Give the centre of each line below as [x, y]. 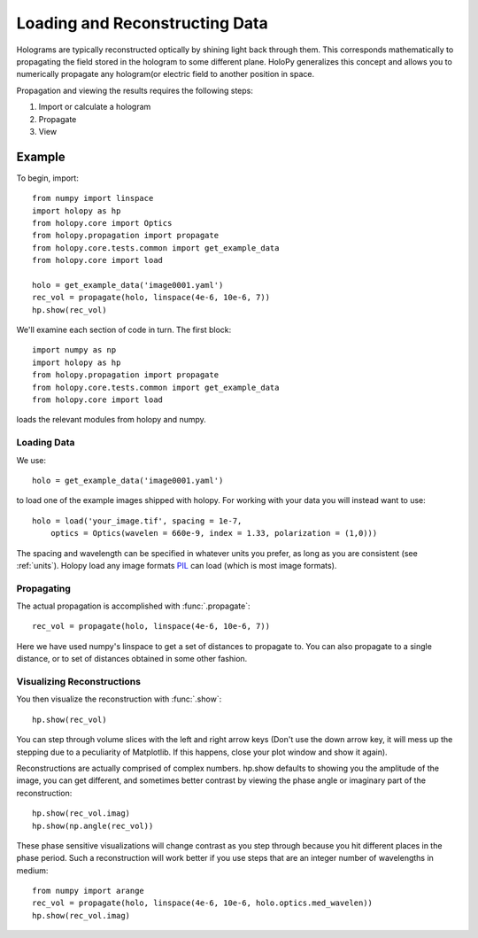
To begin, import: [47, 178]
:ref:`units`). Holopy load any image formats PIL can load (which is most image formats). [177, 565]
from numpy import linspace [93, 198]
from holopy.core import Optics [102, 223]
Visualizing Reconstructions [79, 682]
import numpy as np [74, 350]
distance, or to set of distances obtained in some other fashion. [132, 659]
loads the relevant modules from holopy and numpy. [112, 420]
